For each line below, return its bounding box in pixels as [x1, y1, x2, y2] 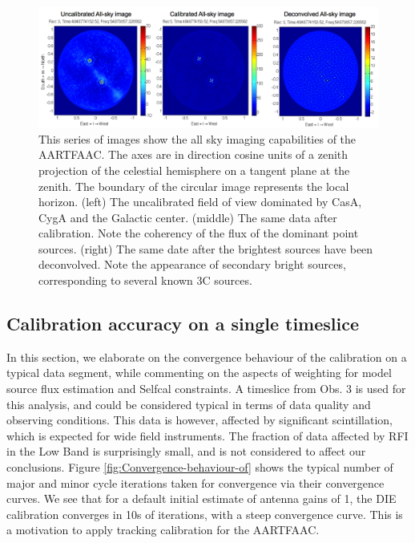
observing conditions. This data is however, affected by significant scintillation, [6, 411, 393, 428]
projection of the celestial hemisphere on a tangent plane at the [38, 161, 350, 178]
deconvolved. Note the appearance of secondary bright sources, [38, 256, 346, 273]
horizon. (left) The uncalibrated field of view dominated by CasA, [38, 193, 362, 210]
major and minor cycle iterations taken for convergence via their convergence [6, 474, 385, 491]
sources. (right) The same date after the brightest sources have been [38, 240, 373, 257]
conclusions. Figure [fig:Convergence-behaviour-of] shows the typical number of [6, 459, 393, 476]
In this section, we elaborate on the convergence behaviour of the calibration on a [6, 348, 407, 365]
